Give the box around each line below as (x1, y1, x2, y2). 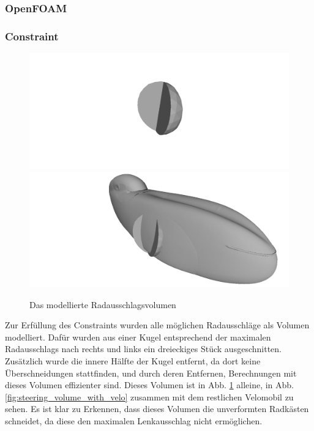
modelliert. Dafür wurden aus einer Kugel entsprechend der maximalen (5, 330, 271, 343)
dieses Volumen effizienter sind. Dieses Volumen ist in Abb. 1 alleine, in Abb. (5, 378, 294, 391)
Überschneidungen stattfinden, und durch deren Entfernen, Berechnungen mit (5, 366, 297, 379)
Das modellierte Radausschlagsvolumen (29, 298, 176, 311)
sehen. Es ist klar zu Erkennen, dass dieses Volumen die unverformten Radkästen (5, 402, 309, 415)
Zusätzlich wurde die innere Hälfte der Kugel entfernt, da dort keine (5, 355, 261, 367)
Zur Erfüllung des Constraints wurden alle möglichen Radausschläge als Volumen (5, 319, 310, 331)
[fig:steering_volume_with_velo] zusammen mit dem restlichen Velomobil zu (5, 390, 294, 403)
